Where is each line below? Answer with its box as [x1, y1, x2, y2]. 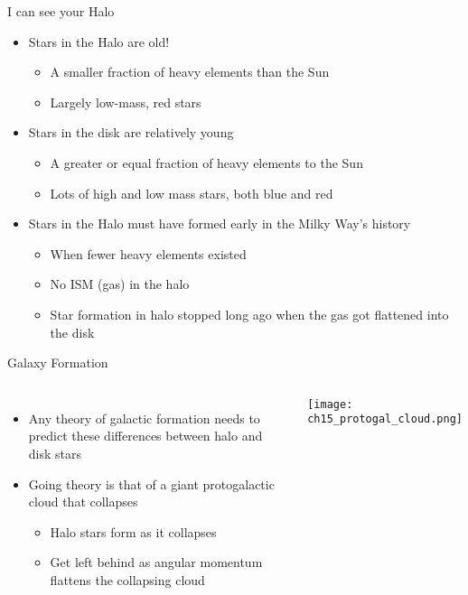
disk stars [28, 443, 82, 462]
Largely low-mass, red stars [50, 92, 201, 111]
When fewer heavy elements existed [50, 244, 247, 263]
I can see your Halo [7, 2, 115, 20]
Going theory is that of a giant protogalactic [28, 474, 275, 493]
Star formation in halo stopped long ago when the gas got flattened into [50, 304, 449, 323]
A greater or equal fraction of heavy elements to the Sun [50, 153, 363, 172]
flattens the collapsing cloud [50, 570, 205, 589]
